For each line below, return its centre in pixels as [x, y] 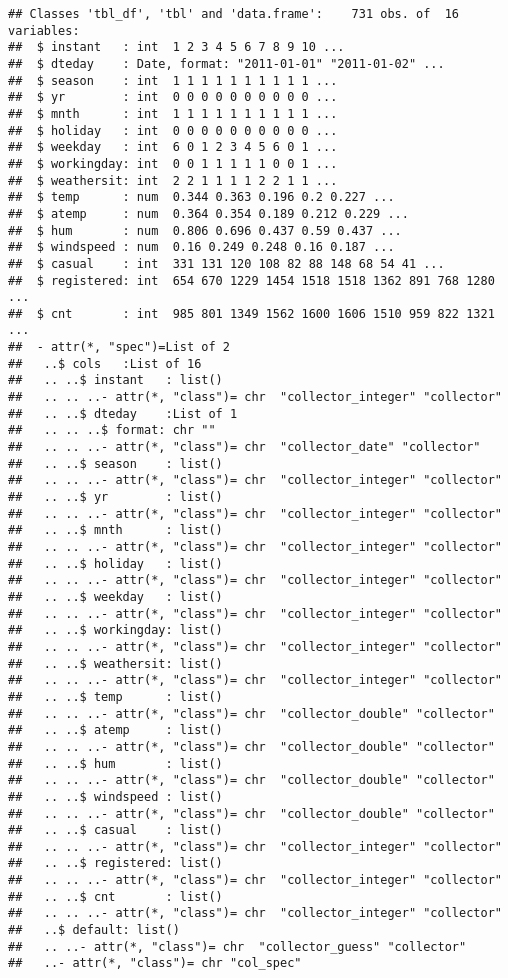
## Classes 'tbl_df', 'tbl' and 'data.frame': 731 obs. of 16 [234, 14]
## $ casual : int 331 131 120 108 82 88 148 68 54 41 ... [226, 263]
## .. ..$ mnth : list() [115, 530]
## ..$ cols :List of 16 [105, 363]
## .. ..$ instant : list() [115, 380]
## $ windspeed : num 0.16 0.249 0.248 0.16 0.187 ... [201, 247]
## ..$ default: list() [94, 930]
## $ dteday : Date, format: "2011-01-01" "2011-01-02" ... [226, 63]
